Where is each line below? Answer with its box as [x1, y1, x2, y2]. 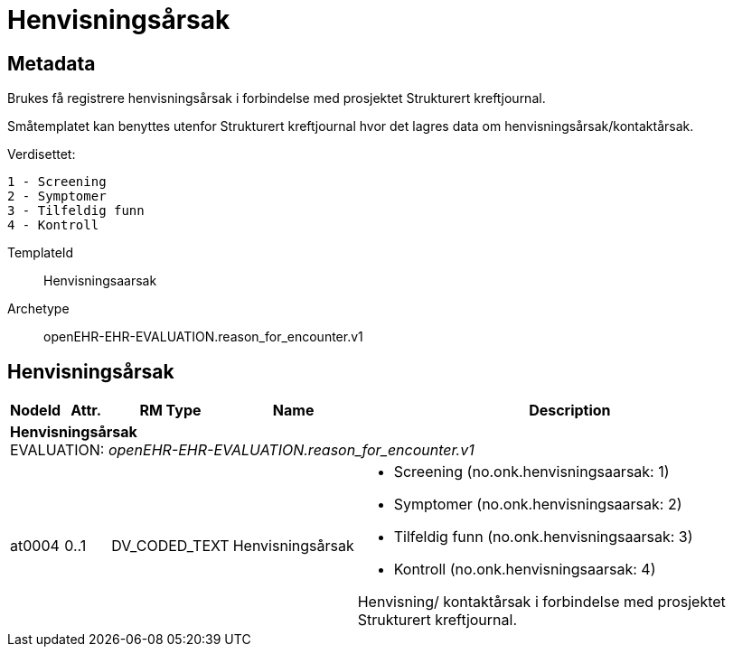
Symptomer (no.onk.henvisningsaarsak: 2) [393, 495, 682, 514]
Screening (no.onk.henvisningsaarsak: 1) [393, 462, 670, 481]
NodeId [10, 401, 61, 420]
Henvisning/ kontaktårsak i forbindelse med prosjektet [357, 593, 726, 612]
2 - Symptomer [7, 189, 107, 204]
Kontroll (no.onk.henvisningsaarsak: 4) [393, 560, 656, 579]
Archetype [7, 301, 70, 317]
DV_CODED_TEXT [111, 537, 230, 556]
